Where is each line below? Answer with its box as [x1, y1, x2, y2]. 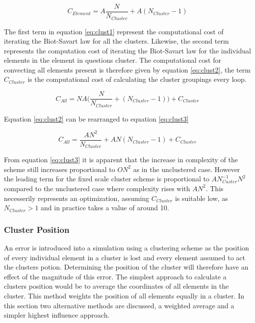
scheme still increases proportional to [4, 164, 115, 174]
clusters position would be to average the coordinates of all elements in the [4, 281, 229, 291]
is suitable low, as [175, 193, 228, 203]
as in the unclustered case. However [133, 164, 240, 174]
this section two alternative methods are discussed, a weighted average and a [4, 300, 234, 310]
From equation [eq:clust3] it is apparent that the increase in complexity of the [4, 154, 238, 165]
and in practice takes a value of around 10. [41, 202, 169, 213]
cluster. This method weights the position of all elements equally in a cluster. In [4, 290, 245, 300]
